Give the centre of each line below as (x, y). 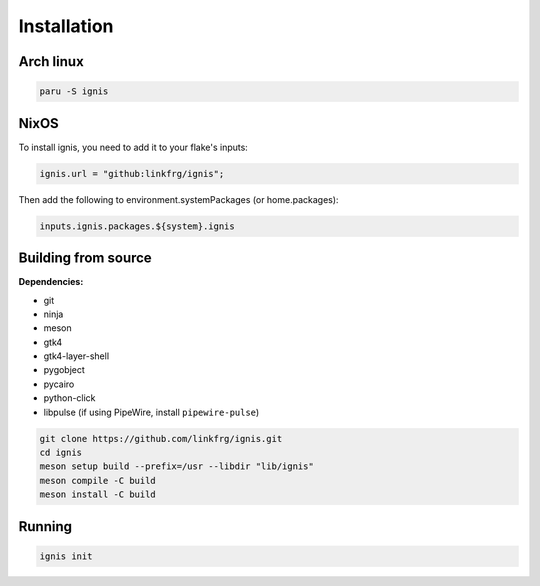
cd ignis (61, 452)
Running (45, 526)
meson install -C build (98, 494)
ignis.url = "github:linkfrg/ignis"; (132, 173)
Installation (66, 26)
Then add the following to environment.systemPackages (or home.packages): (178, 199)
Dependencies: (51, 282)
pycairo (59, 384)
